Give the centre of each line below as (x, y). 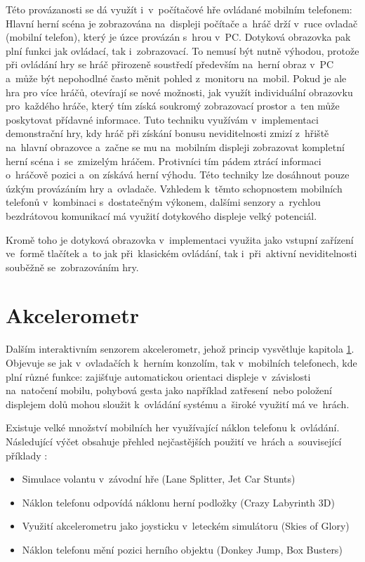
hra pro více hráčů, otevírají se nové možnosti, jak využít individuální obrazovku (179, 92)
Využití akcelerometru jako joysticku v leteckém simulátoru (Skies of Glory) (186, 526)
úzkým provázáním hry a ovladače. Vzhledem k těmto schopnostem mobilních (174, 188)
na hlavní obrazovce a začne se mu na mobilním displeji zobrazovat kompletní (175, 146)
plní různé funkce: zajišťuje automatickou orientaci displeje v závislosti (158, 376)
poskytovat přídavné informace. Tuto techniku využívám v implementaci (162, 119)
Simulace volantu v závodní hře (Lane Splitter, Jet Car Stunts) (159, 479)
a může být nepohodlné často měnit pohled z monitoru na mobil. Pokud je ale (176, 78)
